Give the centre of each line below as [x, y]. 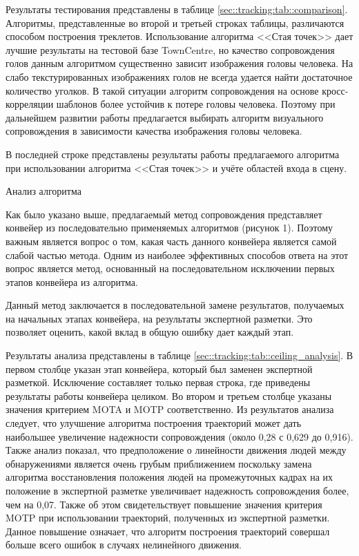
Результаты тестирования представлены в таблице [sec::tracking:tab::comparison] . [177, 9]
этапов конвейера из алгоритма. [72, 281]
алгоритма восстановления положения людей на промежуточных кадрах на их [169, 477]
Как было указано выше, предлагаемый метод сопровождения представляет [164, 214]
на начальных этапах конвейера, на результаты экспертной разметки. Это [159, 318]
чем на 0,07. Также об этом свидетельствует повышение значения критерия [164, 504]
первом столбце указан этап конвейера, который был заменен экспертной [159, 368]
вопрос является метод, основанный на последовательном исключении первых [170, 268]
